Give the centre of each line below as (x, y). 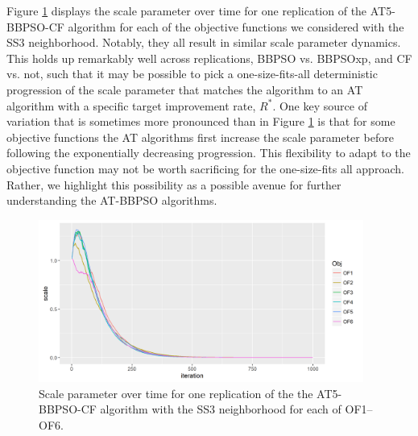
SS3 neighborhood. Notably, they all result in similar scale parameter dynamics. (204, 42)
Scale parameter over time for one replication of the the (176, 393)
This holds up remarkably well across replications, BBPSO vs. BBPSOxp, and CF (209, 58)
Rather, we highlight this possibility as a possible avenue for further (174, 184)
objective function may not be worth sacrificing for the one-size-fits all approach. (205, 168)
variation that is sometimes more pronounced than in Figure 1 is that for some (201, 121)
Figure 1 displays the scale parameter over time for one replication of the (187, 10)
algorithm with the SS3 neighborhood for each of (221, 409)
